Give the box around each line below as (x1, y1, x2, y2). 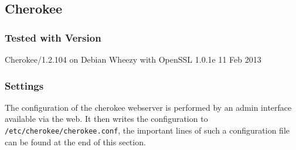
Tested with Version (5, 30, 101, 45)
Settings (5, 78, 44, 93)
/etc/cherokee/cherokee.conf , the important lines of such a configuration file (5, 124, 290, 136)
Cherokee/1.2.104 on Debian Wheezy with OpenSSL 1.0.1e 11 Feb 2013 (5, 53, 261, 65)
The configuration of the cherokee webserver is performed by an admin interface (5, 101, 292, 113)
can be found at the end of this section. (5, 135, 146, 148)
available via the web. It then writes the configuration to (5, 112, 208, 125)
